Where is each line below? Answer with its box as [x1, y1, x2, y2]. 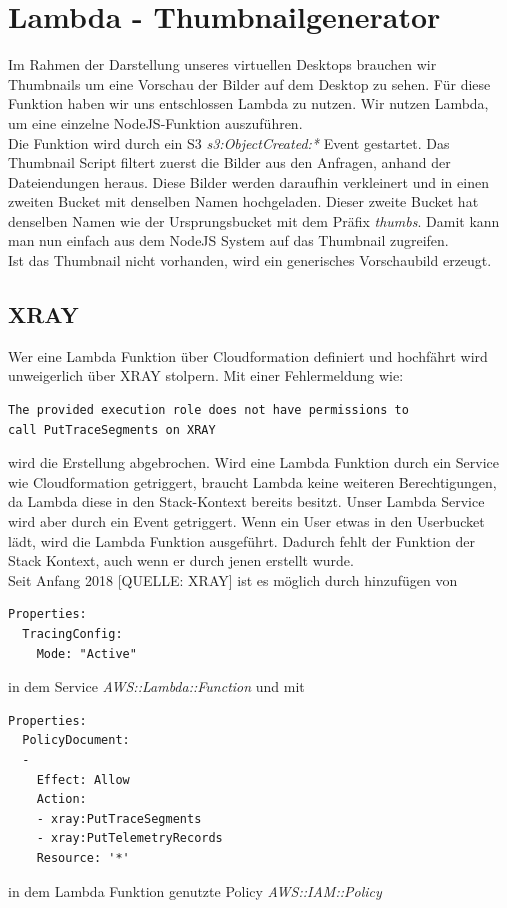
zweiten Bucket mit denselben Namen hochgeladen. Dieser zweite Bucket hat [8, 191, 479, 212]
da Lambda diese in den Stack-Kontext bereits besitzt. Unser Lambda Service [8, 491, 485, 512]
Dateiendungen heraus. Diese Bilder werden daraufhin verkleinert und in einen [8, 171, 489, 192]
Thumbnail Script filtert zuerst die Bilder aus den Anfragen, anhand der [8, 152, 451, 173]
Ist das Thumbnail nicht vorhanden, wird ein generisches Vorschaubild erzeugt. [8, 250, 492, 271]
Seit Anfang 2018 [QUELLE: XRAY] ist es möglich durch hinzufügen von [8, 569, 458, 590]
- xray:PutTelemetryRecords [36, 831, 223, 846]
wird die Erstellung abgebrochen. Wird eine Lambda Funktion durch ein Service [8, 452, 499, 473]
